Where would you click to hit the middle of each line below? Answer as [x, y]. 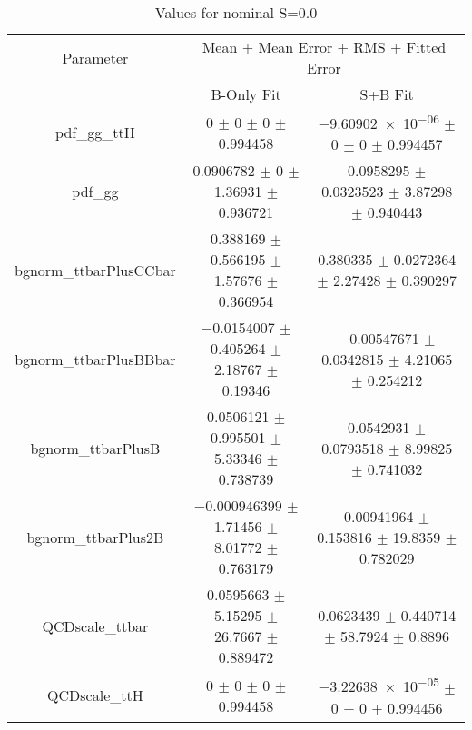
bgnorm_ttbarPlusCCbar [95, 270]
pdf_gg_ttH [95, 133]
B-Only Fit [246, 94]
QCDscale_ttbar [95, 626]
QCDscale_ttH [95, 695]
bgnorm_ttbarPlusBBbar [95, 359]
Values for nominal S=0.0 [236, 12]
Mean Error [295, 47]
